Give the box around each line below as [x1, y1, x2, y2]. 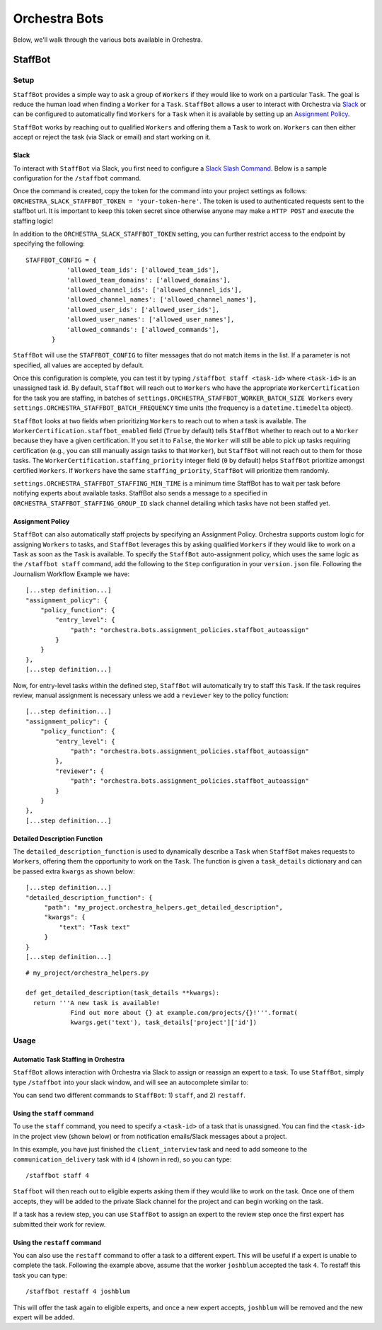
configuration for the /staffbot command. [13, 174, 141, 183]
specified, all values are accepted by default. [13, 361, 144, 369]
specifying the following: [13, 239, 85, 248]
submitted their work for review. [13, 1220, 106, 1228]
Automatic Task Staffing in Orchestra [13, 1055, 125, 1063]
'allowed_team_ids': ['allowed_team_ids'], [66, 266, 220, 274]
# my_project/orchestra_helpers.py [25, 969, 149, 977]
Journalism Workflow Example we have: [13, 570, 130, 578]
